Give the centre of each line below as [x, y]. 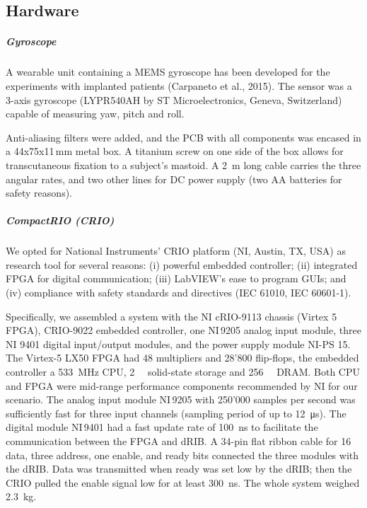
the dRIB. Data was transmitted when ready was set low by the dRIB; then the [179, 469]
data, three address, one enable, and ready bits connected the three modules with [182, 455]
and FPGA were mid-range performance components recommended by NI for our [182, 385]
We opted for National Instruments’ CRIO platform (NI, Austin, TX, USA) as [176, 251]
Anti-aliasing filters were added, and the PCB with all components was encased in [183, 137]
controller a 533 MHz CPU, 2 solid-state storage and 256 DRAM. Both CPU [183, 371]
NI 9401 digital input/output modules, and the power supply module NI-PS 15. [178, 344]
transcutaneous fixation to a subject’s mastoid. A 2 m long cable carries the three [183, 164]
